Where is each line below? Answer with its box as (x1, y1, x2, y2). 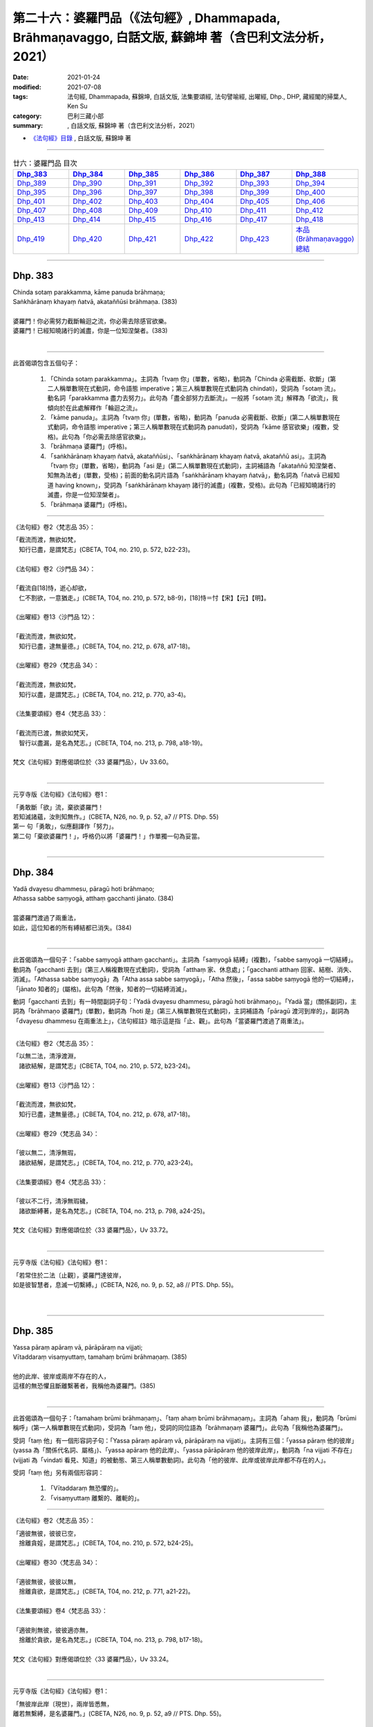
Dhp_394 (296, 178, 325, 188)
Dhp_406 (296, 197, 325, 207)
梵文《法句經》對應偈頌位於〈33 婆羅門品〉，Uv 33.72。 (12, 1226, 172, 1234)
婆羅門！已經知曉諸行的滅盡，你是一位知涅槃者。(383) (12, 327, 169, 335)
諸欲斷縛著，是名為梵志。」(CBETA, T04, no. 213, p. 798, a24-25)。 (18, 1206, 209, 1215)
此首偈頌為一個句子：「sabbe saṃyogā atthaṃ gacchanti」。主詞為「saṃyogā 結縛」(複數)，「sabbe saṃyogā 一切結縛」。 (12, 955, 357, 964)
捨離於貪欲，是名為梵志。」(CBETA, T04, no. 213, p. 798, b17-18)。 (18, 1635, 207, 1643)
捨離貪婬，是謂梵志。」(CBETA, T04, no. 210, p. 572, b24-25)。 (18, 1538, 197, 1547)
